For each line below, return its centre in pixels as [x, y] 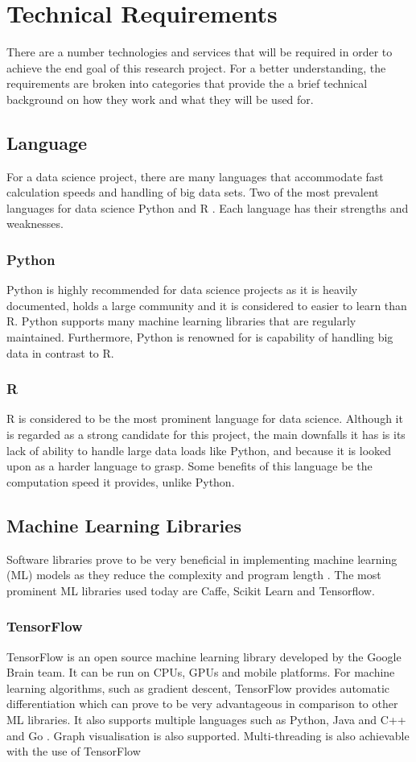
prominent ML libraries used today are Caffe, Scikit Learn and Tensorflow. [191, 590]
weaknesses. [35, 224]
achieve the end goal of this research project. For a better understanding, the [196, 67]
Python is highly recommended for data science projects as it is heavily [182, 290]
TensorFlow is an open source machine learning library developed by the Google [204, 656]
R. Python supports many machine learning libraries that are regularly [181, 321]
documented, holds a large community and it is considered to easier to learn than [207, 305]
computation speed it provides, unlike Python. [121, 481]
